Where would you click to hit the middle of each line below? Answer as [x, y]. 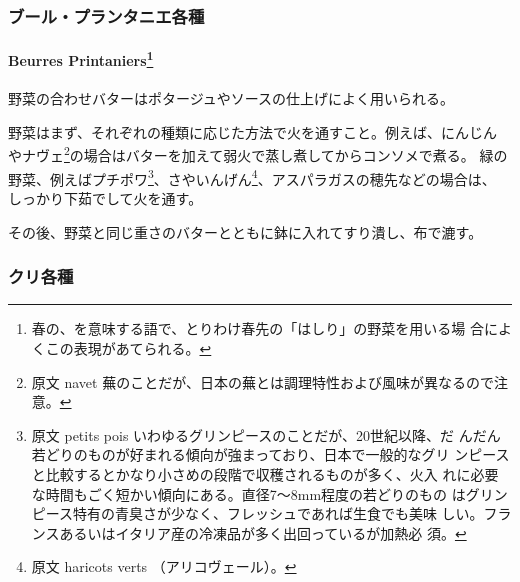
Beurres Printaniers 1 [81, 59]
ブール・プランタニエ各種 [106, 15]
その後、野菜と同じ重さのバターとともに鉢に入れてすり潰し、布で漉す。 [245, 231]
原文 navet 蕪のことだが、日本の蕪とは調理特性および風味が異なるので [262, 381]
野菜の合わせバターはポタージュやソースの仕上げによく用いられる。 [231, 98]
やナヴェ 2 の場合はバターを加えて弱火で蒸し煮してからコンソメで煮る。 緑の [258, 154]
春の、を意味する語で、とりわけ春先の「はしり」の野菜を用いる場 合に [264, 328]
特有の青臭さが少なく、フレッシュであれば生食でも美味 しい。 [278, 513]
